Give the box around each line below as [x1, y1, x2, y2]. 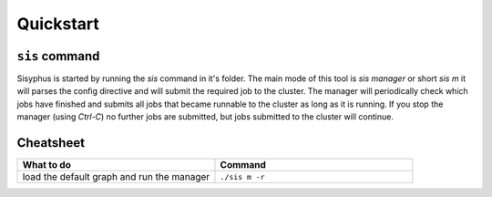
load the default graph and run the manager [22, 171, 210, 183]
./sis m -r [220, 171, 265, 181]
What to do [22, 159, 72, 171]
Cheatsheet [16, 135, 86, 150]
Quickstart [16, 14, 100, 34]
